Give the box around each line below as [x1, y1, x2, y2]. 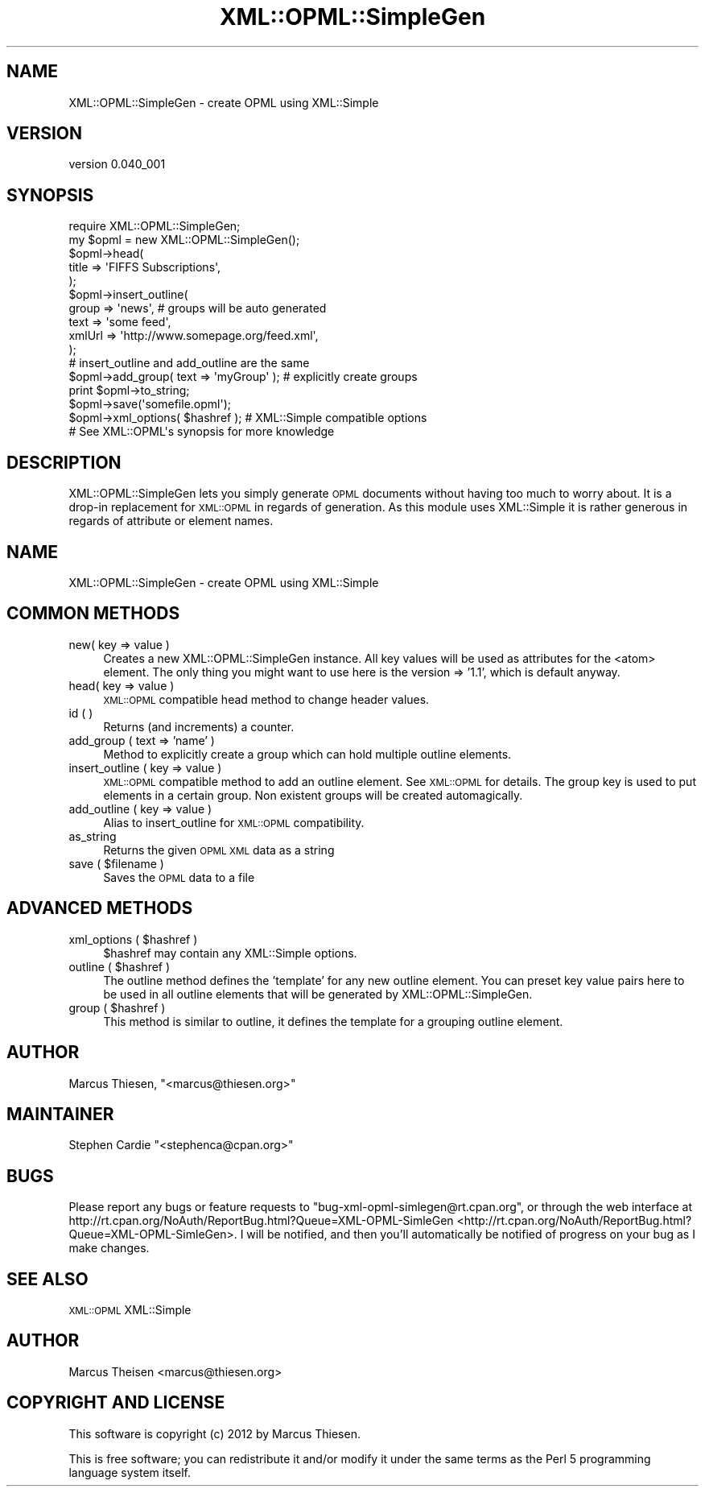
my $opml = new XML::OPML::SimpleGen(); [68, 233, 300, 247]
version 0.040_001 [68, 157, 166, 172]
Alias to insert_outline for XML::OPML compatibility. [103, 815, 365, 829]
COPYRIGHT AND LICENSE [6, 1392, 225, 1413]
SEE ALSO [6, 1268, 89, 1289]
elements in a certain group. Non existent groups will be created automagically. [103, 788, 523, 802]
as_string [68, 829, 117, 843]
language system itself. [68, 1465, 191, 1479]
